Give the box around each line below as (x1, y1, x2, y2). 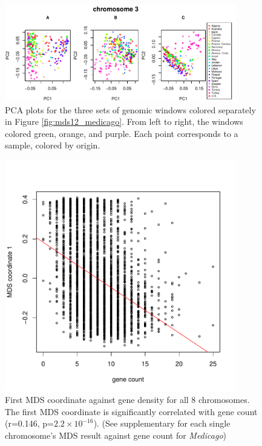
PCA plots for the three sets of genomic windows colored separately (5, 103, 256, 116)
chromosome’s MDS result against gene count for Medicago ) (5, 428, 226, 441)
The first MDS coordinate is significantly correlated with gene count (5, 405, 258, 418)
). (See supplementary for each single (93, 417, 231, 430)
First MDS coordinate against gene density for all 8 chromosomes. (5, 393, 250, 406)
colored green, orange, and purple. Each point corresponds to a (5, 127, 238, 139)
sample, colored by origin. (5, 139, 100, 151)
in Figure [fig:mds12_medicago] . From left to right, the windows (5, 115, 243, 128)
